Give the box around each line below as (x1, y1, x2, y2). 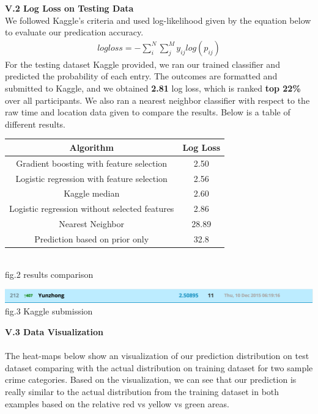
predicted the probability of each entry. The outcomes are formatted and (5, 70, 278, 82)
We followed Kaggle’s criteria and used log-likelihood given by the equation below (5, 13, 311, 26)
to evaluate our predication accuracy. (5, 26, 144, 38)
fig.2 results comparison (5, 267, 94, 280)
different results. (5, 117, 66, 130)
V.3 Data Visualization (5, 325, 104, 338)
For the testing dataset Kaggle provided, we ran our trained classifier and (5, 57, 280, 70)
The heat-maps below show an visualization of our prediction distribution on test (5, 349, 309, 362)
